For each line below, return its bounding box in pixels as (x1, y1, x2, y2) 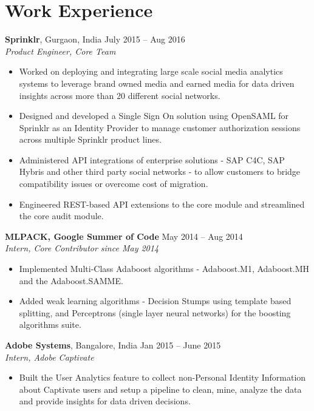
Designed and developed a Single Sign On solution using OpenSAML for (19, 109, 289, 122)
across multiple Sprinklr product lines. (19, 133, 162, 146)
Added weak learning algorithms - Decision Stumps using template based (19, 294, 292, 307)
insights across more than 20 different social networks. (19, 89, 220, 101)
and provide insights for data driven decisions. (19, 395, 191, 407)
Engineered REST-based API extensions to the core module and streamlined (19, 197, 305, 210)
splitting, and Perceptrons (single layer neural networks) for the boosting (19, 306, 291, 319)
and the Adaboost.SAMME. (19, 274, 123, 287)
